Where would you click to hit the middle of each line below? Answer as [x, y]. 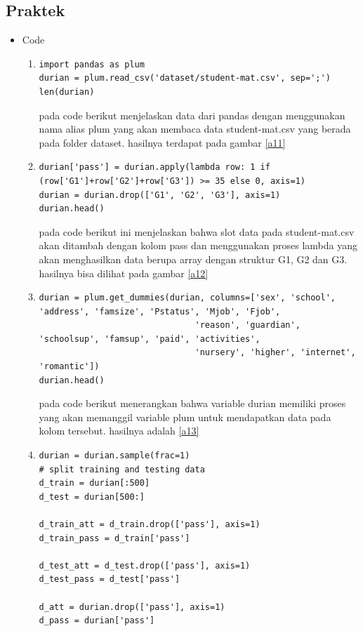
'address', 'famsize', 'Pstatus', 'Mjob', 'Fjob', [160, 311]
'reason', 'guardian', [247, 325]
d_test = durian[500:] [92, 497]
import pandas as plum [92, 64]
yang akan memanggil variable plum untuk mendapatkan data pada [185, 417]
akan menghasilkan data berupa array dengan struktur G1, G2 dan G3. [193, 259]
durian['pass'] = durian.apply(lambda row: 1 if [154, 167]
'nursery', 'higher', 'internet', [275, 353]
